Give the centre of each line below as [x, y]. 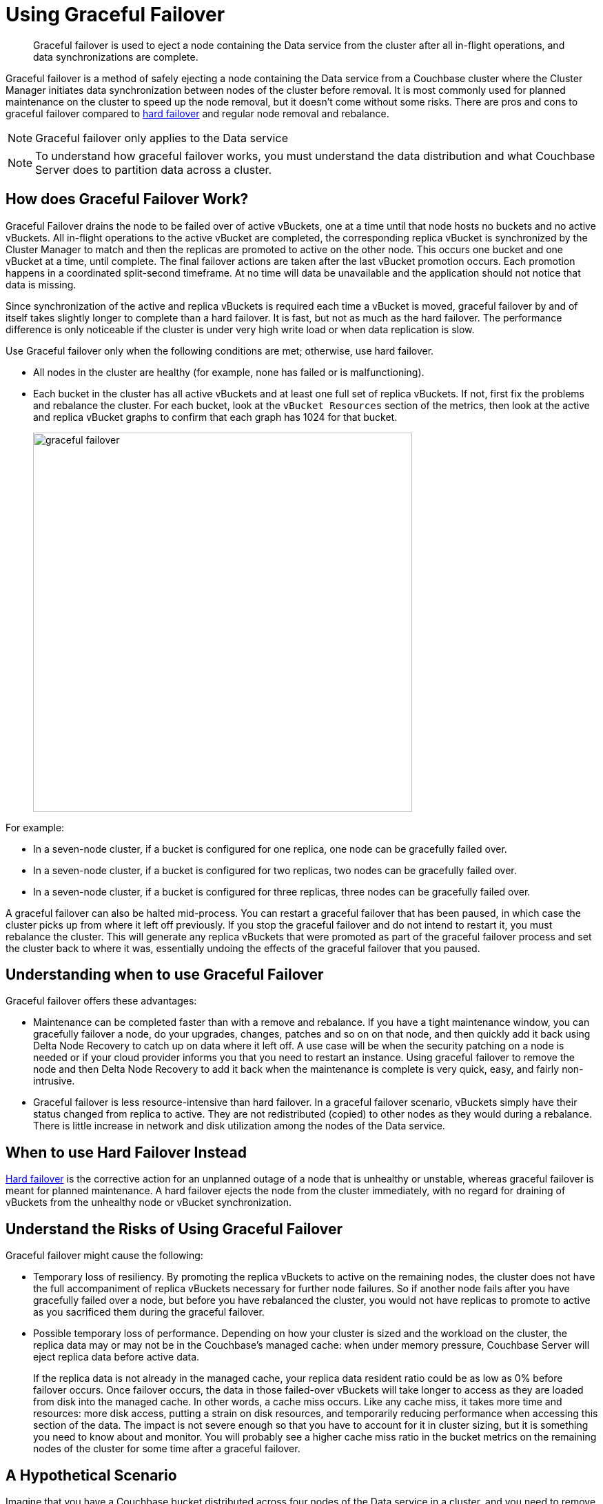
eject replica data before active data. [116, 1357]
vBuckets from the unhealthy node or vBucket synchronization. [149, 1203]
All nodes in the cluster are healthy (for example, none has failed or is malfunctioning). [229, 372]
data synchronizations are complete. [116, 57]
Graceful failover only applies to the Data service [162, 138]
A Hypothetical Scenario [91, 1475]
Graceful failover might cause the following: [104, 1256]
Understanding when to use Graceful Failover [165, 975]
